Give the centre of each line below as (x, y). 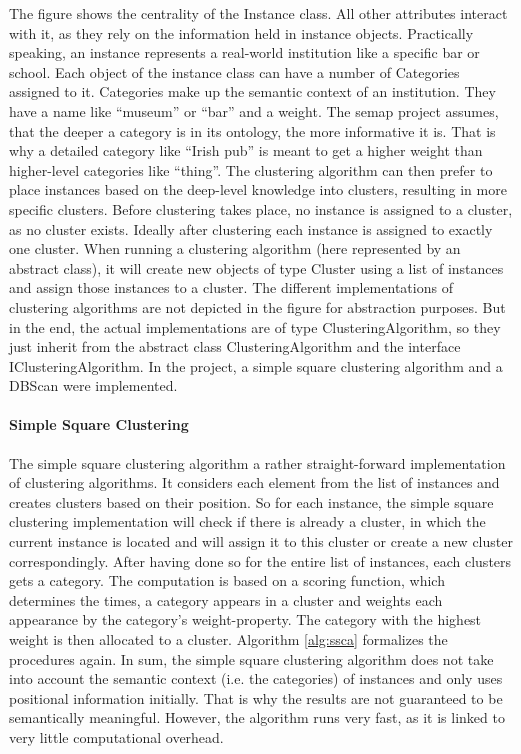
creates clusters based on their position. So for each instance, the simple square (251, 501)
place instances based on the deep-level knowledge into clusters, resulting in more (258, 189)
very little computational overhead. (116, 736)
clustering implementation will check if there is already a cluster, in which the (247, 521)
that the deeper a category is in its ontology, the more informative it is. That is (252, 130)
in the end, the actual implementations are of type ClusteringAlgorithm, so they (255, 326)
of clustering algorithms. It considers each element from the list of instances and (254, 482)
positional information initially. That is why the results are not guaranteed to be (256, 697)
